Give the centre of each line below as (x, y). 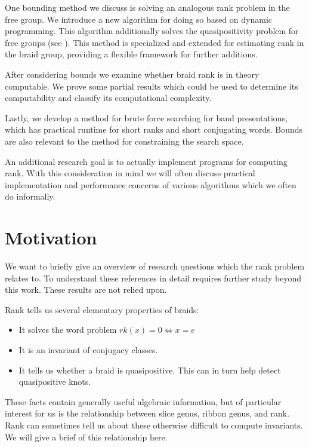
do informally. (30, 196)
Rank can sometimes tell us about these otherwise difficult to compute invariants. (154, 425)
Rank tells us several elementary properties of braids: (102, 309)
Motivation (51, 238)
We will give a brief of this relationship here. (86, 437)
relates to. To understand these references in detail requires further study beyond (153, 278)
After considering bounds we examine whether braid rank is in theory (132, 74)
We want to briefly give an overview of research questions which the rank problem (155, 266)
